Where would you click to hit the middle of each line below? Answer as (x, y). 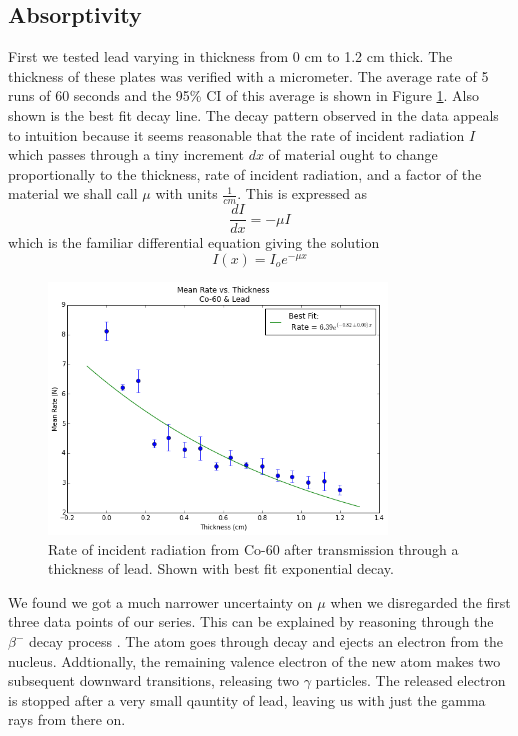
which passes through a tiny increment (126, 154)
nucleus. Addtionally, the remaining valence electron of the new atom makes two (254, 660)
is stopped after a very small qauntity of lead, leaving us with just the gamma (247, 699)
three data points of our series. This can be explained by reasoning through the (251, 621)
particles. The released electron (410, 680)
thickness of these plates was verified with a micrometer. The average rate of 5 (248, 75)
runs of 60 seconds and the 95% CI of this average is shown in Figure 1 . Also (243, 95)
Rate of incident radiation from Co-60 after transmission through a (253, 548)
